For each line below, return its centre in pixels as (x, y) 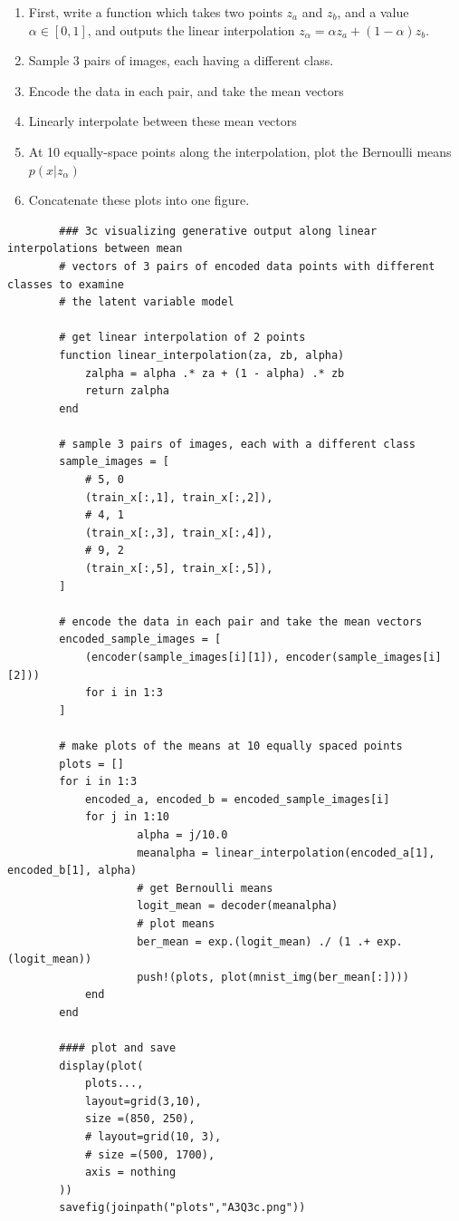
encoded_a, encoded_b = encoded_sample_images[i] (237, 799)
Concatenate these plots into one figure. (139, 200)
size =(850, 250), (140, 1119)
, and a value (373, 12)
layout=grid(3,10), (143, 1101)
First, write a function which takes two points (155, 12)
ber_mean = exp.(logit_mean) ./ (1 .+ (253, 941)
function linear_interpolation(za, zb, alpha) (202, 355)
